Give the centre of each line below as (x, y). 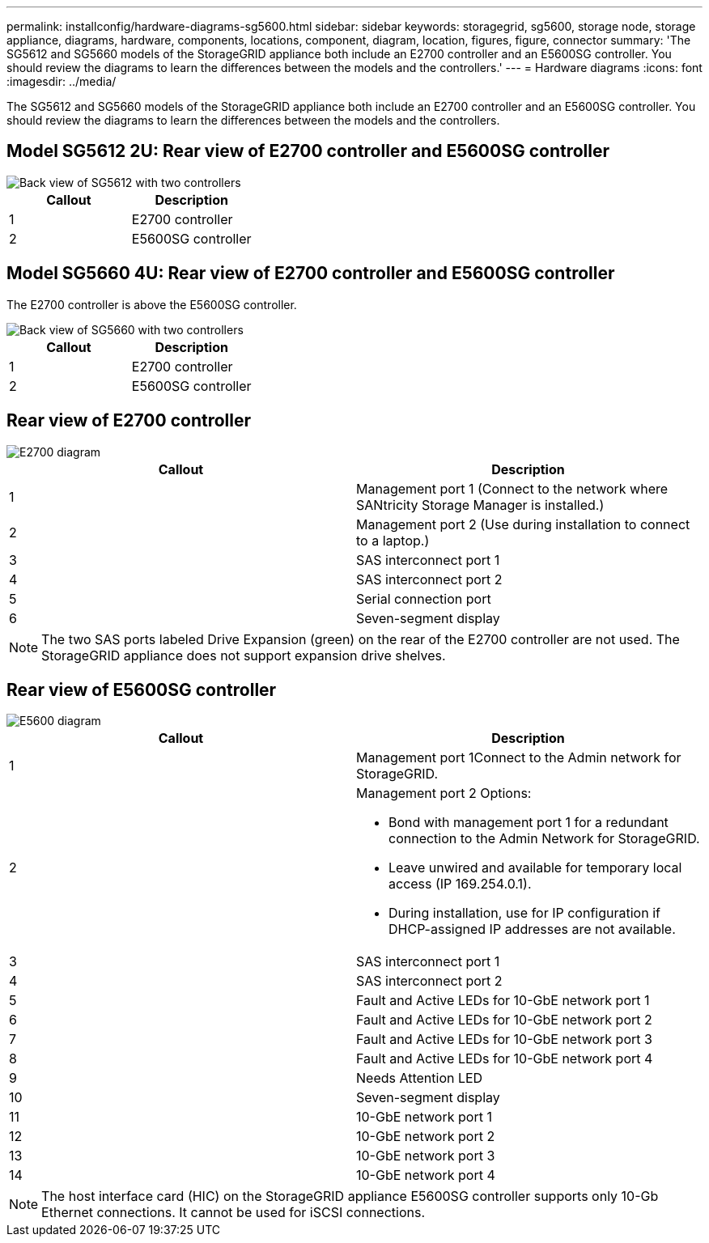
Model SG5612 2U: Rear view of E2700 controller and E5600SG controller (308, 151)
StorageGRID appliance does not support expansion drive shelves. (244, 655)
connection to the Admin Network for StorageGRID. (544, 839)
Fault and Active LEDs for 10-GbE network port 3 (504, 1039)
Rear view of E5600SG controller (142, 689)
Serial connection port (424, 598)
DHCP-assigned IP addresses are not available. (532, 929)
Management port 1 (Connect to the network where (512, 488)
